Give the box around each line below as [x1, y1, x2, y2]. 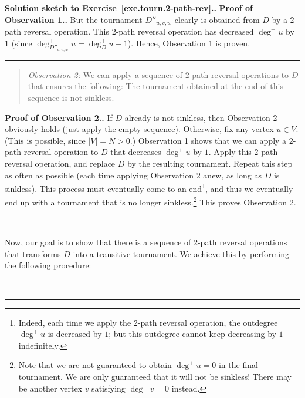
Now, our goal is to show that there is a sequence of [5, 236, 191, 248]
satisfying [91, 382, 126, 394]
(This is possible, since [5, 134, 86, 146]
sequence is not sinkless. [28, 92, 114, 104]
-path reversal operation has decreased [116, 25, 254, 38]
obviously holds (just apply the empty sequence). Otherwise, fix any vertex [5, 123, 274, 135]
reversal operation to [23, 146, 99, 158]
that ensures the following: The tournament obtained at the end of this [28, 80, 283, 92]
